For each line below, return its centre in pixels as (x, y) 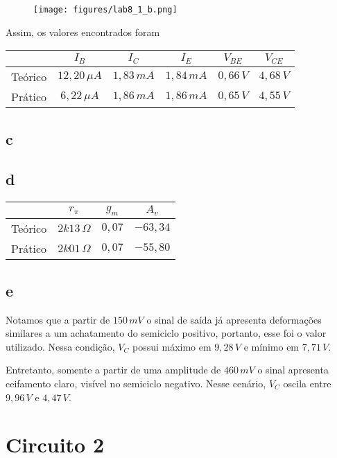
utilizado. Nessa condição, (60, 346)
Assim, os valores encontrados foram (83, 32)
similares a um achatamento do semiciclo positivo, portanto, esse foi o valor (166, 333)
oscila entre (307, 383)
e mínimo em (271, 346)
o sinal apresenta (293, 370)
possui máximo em (172, 346)
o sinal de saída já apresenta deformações (234, 319)
